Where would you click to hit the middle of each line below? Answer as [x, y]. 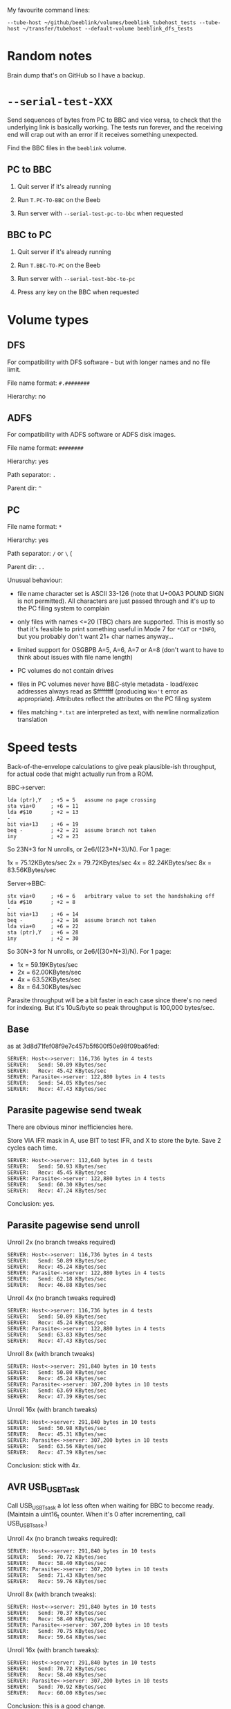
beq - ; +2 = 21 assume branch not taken [82, 831]
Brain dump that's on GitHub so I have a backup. [76, 75]
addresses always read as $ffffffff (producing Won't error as [102, 691]
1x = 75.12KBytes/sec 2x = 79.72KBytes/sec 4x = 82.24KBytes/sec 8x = [110, 863]
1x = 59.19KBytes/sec [47, 965]
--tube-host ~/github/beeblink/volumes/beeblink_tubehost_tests [102, 23]
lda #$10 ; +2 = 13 [43, 813]
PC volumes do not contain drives [65, 671]
